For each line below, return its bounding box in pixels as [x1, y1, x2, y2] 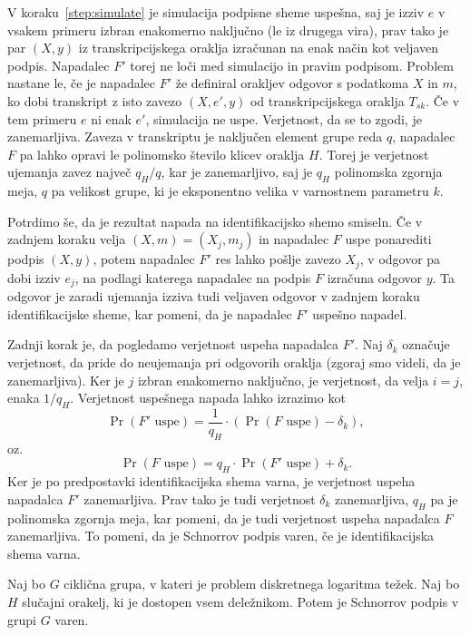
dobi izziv [7, 268, 61, 287]
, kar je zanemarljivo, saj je [161, 162, 313, 181]
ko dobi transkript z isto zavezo [7, 91, 182, 110]
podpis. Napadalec [7, 55, 110, 74]
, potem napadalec [93, 249, 195, 269]
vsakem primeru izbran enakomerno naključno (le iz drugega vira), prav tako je [7, 20, 449, 39]
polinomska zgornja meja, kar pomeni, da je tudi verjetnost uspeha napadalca [7, 508, 440, 527]
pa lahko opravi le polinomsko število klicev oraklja [19, 144, 305, 163]
